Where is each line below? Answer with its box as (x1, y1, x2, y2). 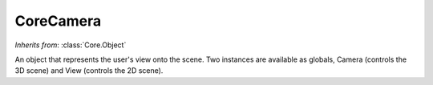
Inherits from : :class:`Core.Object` (14, 40, 127, 50)
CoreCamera (14, 12, 102, 30)
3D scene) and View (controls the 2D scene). (14, 66, 164, 75)
